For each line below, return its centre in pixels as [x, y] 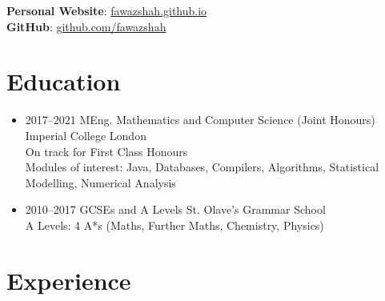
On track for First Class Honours [106, 151]
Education [64, 81]
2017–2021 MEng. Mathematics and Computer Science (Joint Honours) [200, 120]
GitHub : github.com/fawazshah [86, 26]
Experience [69, 280]
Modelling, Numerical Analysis [100, 182]
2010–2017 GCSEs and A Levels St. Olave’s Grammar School [175, 209]
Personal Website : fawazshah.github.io [107, 10]
